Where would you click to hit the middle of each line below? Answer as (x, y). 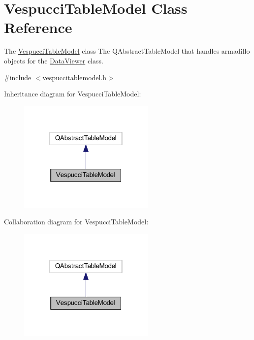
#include (18, 77)
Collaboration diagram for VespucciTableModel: (76, 222)
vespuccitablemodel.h (75, 77)
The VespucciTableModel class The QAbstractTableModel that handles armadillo (127, 51)
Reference (38, 27)
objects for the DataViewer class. (54, 60)
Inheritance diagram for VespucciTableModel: (73, 94)
